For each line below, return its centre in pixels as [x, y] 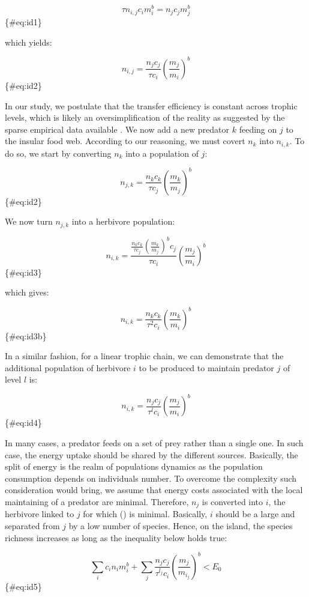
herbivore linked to [40, 514]
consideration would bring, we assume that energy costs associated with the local [154, 490]
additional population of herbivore [68, 367]
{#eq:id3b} [26, 335]
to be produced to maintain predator [206, 367]
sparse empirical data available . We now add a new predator [117, 129]
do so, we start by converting [58, 153]
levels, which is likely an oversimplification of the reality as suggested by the [145, 117]
